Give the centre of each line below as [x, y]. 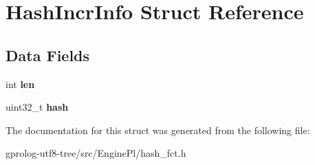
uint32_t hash [37, 107]
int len [20, 84]
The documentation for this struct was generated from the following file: [158, 130]
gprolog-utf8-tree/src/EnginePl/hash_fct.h [96, 153]
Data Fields [48, 55]
